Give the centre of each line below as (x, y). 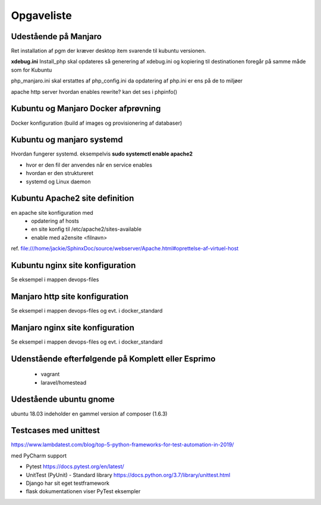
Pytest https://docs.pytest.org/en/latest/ (75, 466)
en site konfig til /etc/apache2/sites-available (86, 229)
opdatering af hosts (55, 221)
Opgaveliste (42, 15)
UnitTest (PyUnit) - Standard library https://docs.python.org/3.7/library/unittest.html (128, 475)
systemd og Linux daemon (58, 182)
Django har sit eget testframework (68, 483)
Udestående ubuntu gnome (63, 400)
